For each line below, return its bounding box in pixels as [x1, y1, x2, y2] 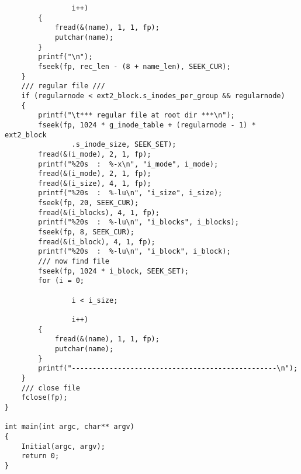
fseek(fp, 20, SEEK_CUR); [38, 199, 139, 207]
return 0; [21, 452, 60, 461]
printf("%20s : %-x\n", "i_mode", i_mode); [38, 160, 219, 168]
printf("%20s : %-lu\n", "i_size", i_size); [38, 189, 223, 198]
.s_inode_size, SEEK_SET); [71, 140, 177, 149]
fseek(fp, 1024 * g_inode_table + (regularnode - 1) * [38, 120, 256, 129]
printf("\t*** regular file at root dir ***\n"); [38, 111, 235, 120]
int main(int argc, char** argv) [5, 423, 134, 431]
